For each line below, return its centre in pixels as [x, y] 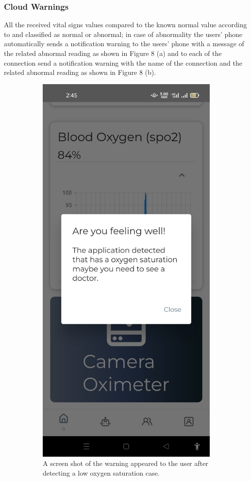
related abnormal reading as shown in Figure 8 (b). [80, 72]
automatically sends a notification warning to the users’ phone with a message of [124, 44]
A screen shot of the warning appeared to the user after [125, 463]
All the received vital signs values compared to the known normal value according [125, 25]
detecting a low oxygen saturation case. [101, 472]
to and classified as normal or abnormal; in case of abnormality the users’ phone [123, 34]
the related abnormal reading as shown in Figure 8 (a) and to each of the [113, 53]
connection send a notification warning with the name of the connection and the [123, 62]
